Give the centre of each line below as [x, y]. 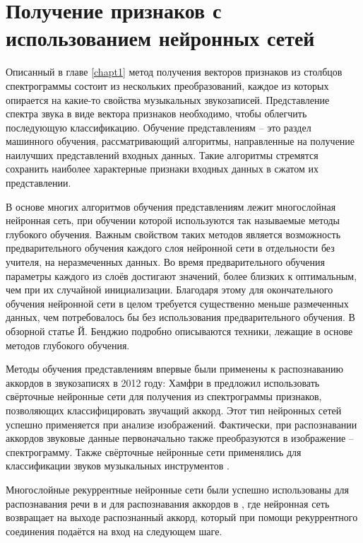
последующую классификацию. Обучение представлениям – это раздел [159, 127]
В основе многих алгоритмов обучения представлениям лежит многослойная [171, 206]
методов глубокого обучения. [68, 345]
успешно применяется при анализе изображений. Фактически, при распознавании [181, 424]
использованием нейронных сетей [160, 38]
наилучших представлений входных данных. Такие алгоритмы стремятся [162, 154]
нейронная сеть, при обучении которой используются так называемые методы [173, 220]
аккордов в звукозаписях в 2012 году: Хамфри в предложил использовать [163, 382]
